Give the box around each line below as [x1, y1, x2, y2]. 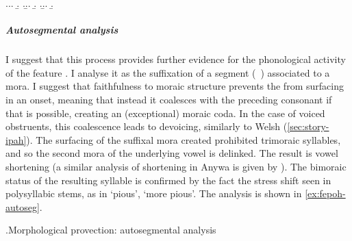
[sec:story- [287, 119, 329, 134]
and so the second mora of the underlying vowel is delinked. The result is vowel [5, 146, 338, 160]
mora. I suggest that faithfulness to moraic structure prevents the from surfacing [5, 79, 344, 93]
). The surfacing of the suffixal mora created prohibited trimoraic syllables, [26, 132, 341, 147]
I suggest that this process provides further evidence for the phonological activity [5, 52, 346, 66]
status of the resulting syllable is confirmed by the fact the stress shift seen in [5, 173, 331, 187]
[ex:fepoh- [305, 186, 346, 201]
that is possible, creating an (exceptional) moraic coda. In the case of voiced [5, 105, 325, 120]
